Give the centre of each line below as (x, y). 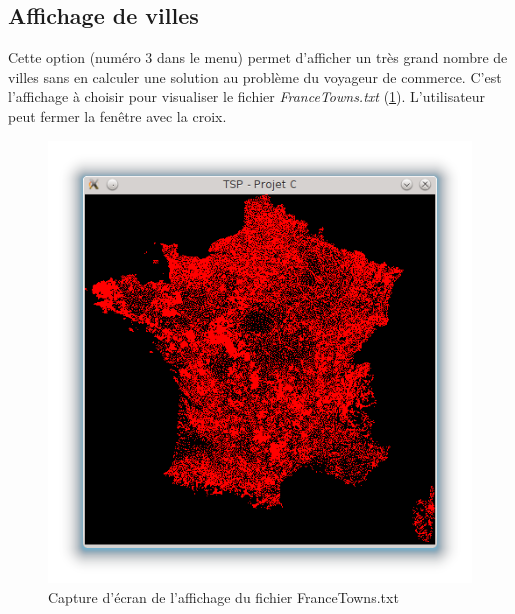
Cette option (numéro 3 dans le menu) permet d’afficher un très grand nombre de (258, 57)
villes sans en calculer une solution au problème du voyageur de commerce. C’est (255, 76)
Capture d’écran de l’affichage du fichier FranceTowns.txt (223, 596)
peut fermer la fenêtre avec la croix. (117, 115)
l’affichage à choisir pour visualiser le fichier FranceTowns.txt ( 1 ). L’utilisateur (247, 96)
